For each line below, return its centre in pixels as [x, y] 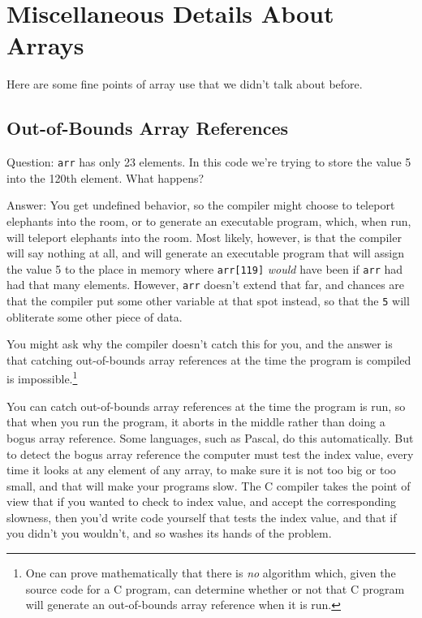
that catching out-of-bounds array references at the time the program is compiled [209, 359]
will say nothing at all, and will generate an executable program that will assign [205, 253]
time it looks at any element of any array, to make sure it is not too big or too [201, 470]
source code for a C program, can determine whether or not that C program [215, 588]
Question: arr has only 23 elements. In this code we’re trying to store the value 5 [209, 162]
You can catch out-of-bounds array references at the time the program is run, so [206, 406]
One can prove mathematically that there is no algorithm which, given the [211, 573]
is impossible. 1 [42, 378]
